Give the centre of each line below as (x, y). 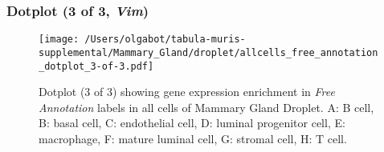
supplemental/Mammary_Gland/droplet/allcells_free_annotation (208, 52)
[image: (59, 40)
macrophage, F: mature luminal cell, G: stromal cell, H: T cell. (193, 138)
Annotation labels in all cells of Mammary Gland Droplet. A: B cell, (206, 107)
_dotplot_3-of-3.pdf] (96, 66)
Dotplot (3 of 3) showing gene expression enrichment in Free (187, 92)
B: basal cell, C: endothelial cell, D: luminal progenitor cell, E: (192, 123)
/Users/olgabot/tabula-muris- (165, 40)
